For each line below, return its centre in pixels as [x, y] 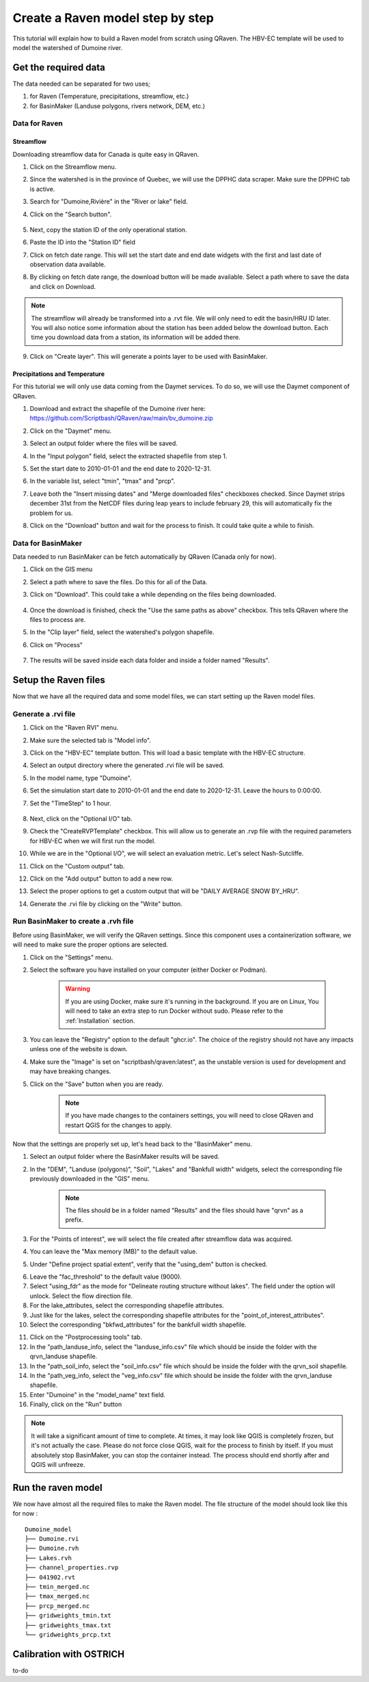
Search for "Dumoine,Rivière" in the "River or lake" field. [109, 201]
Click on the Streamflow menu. [73, 166]
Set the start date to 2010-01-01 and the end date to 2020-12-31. [121, 468]
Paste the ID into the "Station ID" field [83, 242]
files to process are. [58, 619]
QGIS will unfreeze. [58, 1465]
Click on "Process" [56, 644]
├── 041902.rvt [50, 1577]
